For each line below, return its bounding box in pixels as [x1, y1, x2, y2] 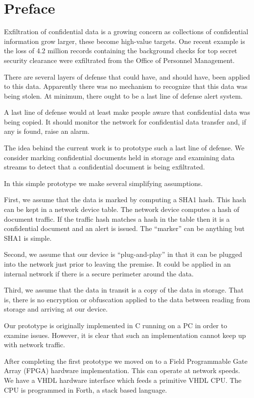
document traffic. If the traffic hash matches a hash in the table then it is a [4, 213, 230, 224]
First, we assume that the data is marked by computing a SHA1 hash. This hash [4, 194, 246, 205]
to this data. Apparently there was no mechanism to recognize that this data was [4, 81, 248, 91]
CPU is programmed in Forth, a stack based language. [4, 384, 167, 395]
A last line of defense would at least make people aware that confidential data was [4, 107, 251, 117]
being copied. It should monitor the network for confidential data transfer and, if [4, 116, 246, 126]
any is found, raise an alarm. [4, 126, 90, 136]
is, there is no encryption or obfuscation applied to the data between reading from [4, 294, 250, 304]
